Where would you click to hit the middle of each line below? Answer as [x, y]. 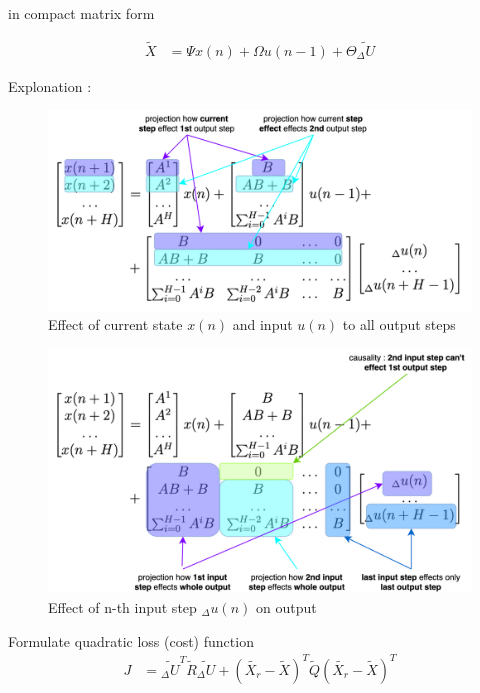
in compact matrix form [81, 13]
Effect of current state [115, 324]
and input [262, 324]
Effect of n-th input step [122, 606]
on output [286, 606]
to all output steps [399, 324]
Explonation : [50, 85]
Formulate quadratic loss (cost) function [131, 640]
